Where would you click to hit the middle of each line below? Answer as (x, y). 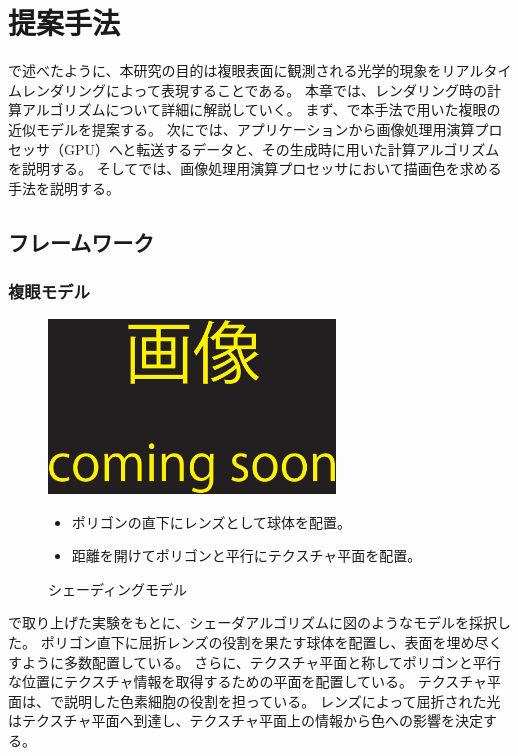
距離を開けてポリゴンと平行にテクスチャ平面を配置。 (246, 555)
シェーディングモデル (118, 588)
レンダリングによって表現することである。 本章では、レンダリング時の (254, 89)
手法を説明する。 (64, 187)
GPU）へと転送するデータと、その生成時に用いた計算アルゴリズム (281, 148)
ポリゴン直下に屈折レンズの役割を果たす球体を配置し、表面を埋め (257, 641)
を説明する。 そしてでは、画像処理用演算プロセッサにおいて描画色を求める (255, 168)
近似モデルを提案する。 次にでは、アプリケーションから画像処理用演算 (241, 128)
